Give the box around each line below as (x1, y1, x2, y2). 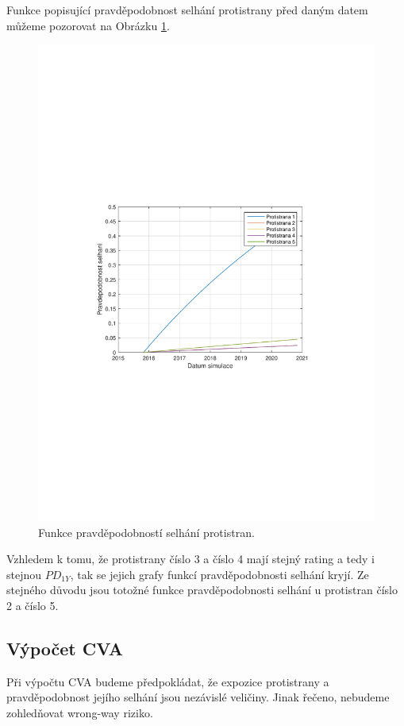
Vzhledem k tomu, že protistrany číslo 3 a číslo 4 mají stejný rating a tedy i (6, 550, 375, 567)
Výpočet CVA (6, 636, 123, 661)
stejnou (6, 566, 42, 582)
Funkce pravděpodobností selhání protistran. (38, 523, 255, 540)
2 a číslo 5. (6, 597, 59, 614)
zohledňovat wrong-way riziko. (6, 705, 153, 721)
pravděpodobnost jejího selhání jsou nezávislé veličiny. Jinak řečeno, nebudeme (6, 689, 390, 705)
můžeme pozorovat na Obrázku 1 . (6, 17, 170, 33)
